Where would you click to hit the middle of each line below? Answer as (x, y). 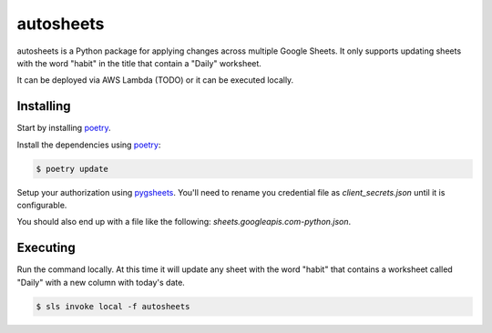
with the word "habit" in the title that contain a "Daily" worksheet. (139, 63)
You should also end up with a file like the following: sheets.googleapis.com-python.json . (184, 222)
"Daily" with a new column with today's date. (101, 282)
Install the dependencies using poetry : (89, 145)
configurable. (42, 205)
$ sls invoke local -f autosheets (113, 306)
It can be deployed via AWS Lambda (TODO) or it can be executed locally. (155, 80)
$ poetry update (72, 169)
